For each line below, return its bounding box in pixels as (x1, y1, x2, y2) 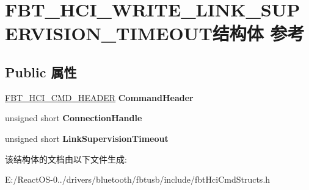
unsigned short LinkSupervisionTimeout (5, 132, 169, 144)
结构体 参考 (212, 21, 305, 46)
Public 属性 (5, 62, 77, 81)
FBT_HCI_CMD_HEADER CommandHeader (5, 91, 194, 104)
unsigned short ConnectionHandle (5, 111, 142, 124)
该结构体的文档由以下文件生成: (5, 152, 127, 165)
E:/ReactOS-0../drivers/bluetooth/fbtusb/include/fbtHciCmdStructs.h (5, 173, 271, 186)
